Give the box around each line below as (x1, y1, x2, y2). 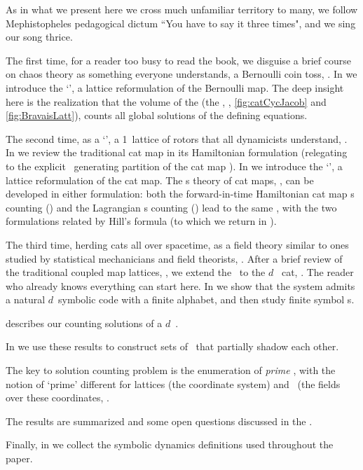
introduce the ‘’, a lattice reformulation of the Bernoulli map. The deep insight (6, 80, 344, 95)
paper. (6, 451, 33, 466)
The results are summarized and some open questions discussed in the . (6, 413, 313, 428)
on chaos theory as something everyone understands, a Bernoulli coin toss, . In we (6, 67, 357, 81)
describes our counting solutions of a (6, 315, 163, 330)
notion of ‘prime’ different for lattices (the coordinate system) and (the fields (6, 376, 341, 391)
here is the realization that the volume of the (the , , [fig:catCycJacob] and (6, 94, 327, 109)
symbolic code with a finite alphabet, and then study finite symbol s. (57, 292, 355, 307)
